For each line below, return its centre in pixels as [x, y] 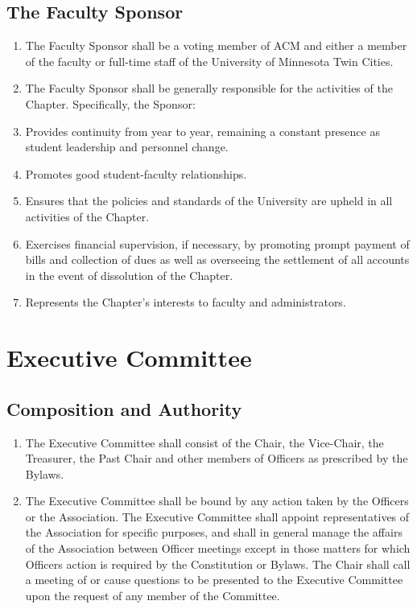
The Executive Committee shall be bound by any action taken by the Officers [217, 501]
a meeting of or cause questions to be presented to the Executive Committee [214, 580]
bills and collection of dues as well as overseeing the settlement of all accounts [217, 259]
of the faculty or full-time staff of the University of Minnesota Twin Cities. [209, 61]
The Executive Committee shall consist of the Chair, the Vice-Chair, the [204, 442]
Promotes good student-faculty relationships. [136, 173]
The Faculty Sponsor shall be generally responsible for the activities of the [209, 88]
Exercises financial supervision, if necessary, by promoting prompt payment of [217, 243]
